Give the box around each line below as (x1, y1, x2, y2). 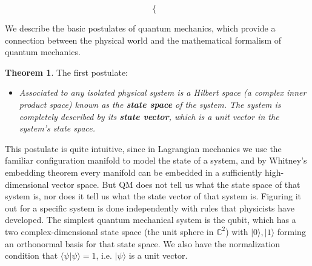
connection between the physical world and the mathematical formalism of (5, 33, 281, 46)
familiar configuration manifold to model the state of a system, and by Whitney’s (5, 154, 307, 167)
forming (277, 225, 306, 238)
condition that (5, 249, 58, 262)
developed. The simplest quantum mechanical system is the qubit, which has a (5, 213, 296, 226)
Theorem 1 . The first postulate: (5, 65, 128, 78)
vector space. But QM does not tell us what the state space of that (51, 178, 300, 190)
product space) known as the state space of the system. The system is (19, 98, 281, 110)
